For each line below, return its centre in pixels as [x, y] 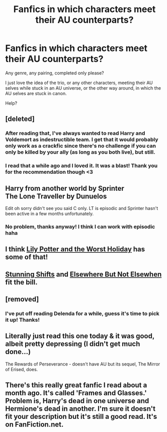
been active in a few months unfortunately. [50, 213]
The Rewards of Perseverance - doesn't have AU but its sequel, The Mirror [83, 364]
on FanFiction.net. [34, 425]
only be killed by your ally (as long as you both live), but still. [80, 152]
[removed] [22, 299]
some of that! [27, 257]
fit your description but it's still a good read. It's [81, 417]
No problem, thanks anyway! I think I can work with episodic [80, 227]
